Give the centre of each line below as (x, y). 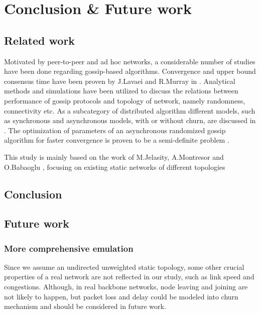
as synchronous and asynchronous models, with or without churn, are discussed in (130, 120)
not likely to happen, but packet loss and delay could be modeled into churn (121, 296)
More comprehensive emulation (69, 248)
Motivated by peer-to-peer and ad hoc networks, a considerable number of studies (130, 61)
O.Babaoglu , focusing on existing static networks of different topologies (115, 167)
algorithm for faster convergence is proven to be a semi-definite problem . (117, 140)
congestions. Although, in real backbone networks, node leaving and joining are (126, 287)
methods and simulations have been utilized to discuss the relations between (121, 91)
